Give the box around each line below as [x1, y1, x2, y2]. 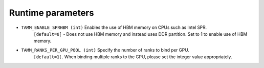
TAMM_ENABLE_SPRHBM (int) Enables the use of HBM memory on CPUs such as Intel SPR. [21, 24, 207, 30]
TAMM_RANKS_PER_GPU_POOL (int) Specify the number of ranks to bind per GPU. [21, 47, 189, 53]
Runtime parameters [9, 7, 94, 18]
